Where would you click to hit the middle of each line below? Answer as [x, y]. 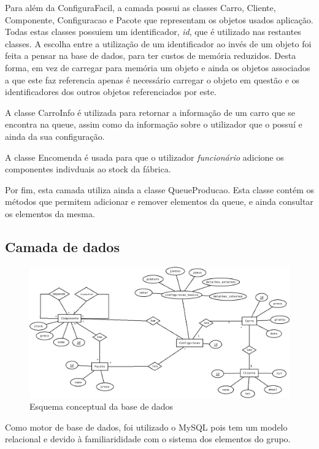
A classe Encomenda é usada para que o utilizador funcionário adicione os [144, 157]
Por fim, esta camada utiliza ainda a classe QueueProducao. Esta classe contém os [159, 189]
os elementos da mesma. [50, 213]
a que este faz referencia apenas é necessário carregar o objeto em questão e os [152, 79]
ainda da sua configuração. [55, 136]
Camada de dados [62, 246]
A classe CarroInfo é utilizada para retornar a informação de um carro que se [150, 112]
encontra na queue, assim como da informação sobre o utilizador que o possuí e [154, 124]
